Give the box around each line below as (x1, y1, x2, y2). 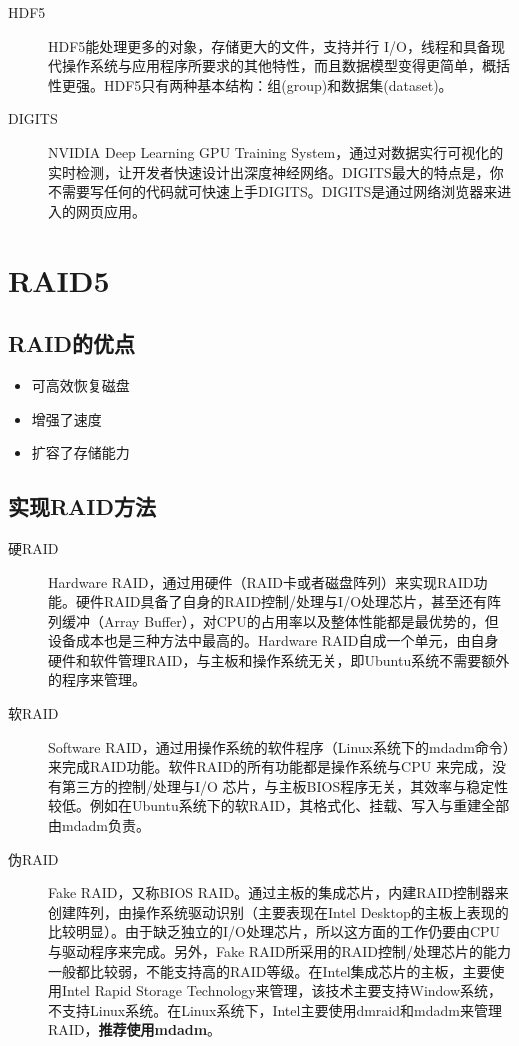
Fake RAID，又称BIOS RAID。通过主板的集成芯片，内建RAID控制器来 (48, 882, 509, 903)
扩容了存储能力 (31, 442, 130, 463)
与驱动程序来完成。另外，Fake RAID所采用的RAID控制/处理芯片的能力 (48, 941, 511, 961)
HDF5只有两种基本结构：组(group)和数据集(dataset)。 (103, 74, 453, 95)
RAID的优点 (8, 328, 136, 359)
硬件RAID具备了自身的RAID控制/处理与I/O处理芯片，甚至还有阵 (75, 591, 502, 612)
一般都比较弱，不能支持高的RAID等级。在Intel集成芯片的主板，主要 (48, 960, 491, 981)
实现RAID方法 (8, 491, 157, 522)
